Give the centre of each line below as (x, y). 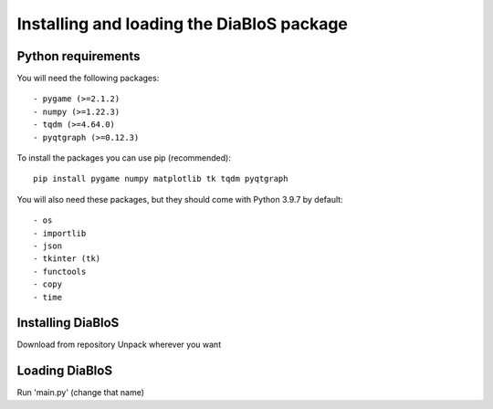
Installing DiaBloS (68, 323)
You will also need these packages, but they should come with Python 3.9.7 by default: (180, 199)
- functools (60, 271)
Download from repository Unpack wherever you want (119, 345)
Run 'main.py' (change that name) (81, 393)
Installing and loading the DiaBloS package (183, 24)
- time (48, 297)
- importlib (60, 233)
